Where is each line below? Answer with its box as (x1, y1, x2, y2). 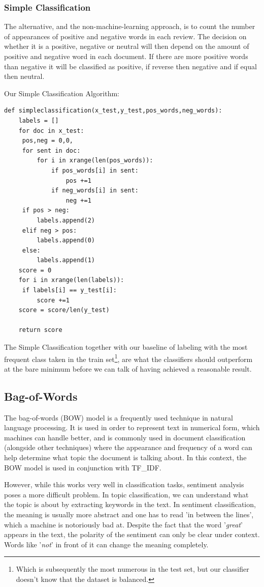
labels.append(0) (37, 237, 95, 244)
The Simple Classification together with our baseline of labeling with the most (4, 342, 248, 352)
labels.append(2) (37, 216, 95, 224)
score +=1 (37, 296, 70, 304)
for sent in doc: (22, 147, 81, 154)
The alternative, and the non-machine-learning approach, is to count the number (4, 21, 255, 32)
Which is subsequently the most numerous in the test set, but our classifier (16, 564, 249, 574)
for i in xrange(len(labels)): (18, 276, 124, 284)
